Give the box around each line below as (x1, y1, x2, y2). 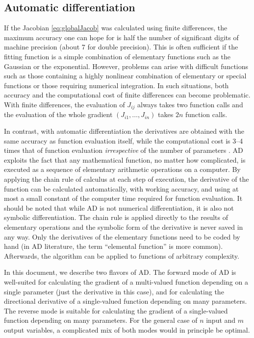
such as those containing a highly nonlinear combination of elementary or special (4, 71, 247, 81)
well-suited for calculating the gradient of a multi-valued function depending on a (4, 276, 248, 287)
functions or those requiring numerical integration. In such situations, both (4, 80, 229, 90)
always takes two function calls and (137, 99, 243, 109)
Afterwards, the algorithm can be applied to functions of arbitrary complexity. (4, 250, 239, 261)
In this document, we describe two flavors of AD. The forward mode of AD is (4, 267, 236, 277)
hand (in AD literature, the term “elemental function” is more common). (4, 241, 223, 251)
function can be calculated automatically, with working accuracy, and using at (4, 183, 239, 193)
